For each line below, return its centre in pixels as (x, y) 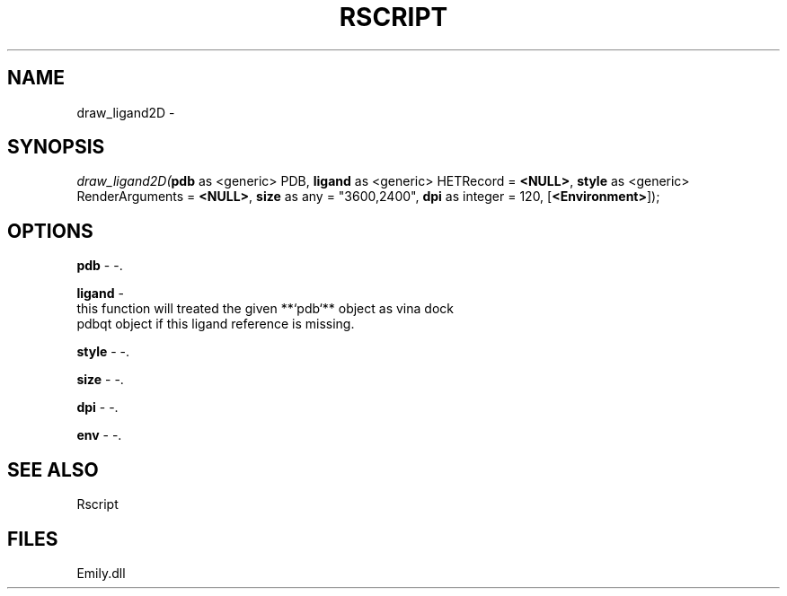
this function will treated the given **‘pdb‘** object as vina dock (265, 309)
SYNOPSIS (56, 147)
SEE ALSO (53, 469)
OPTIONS (50, 231)
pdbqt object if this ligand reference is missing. (216, 324)
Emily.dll (101, 573)
